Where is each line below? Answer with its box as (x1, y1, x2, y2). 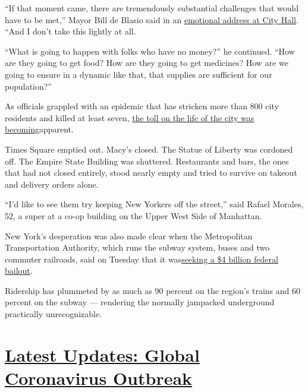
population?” (5, 80, 52, 92)
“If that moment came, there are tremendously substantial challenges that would (5, 2, 299, 14)
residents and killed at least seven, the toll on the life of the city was (5, 111, 254, 124)
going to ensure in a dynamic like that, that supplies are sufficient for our (5, 68, 272, 80)
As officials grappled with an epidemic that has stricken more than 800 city (5, 100, 279, 112)
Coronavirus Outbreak (5, 366, 193, 390)
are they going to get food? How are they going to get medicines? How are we (5, 56, 288, 69)
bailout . (5, 264, 33, 277)
